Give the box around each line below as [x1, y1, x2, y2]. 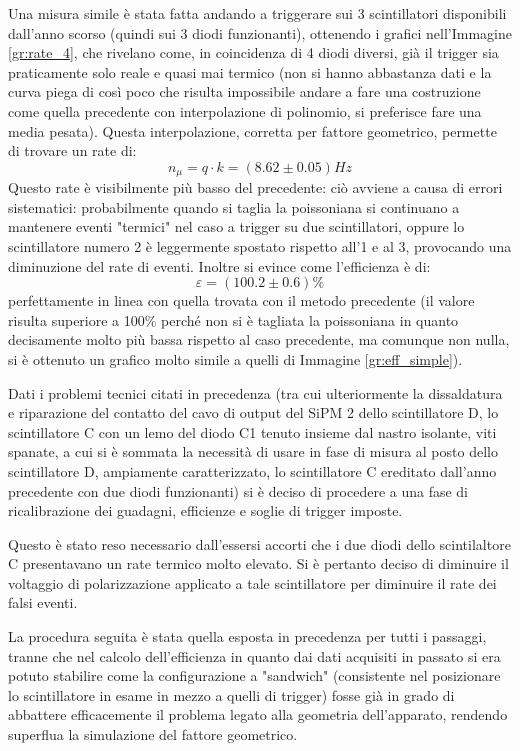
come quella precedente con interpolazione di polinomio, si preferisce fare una [8, 100, 482, 121]
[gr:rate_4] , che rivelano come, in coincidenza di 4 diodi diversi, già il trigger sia [8, 42, 499, 63]
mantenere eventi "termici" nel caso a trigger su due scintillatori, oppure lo [8, 216, 465, 237]
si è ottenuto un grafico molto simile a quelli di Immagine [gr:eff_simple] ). [8, 348, 463, 369]
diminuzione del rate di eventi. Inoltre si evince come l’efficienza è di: [8, 255, 431, 276]
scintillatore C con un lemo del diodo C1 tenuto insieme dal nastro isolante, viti [8, 421, 497, 442]
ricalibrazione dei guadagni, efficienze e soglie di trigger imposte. [8, 500, 403, 521]
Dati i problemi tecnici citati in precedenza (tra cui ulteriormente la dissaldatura [8, 382, 503, 403]
